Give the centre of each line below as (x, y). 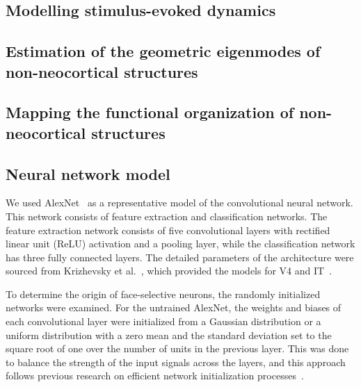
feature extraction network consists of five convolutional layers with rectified (168, 230)
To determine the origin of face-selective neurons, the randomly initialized (163, 294)
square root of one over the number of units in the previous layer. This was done (177, 348)
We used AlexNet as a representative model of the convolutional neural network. (179, 203)
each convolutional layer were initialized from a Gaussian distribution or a (163, 321)
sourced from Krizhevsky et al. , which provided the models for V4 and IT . (169, 271)
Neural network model (88, 173)
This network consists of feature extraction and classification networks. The (167, 216)
